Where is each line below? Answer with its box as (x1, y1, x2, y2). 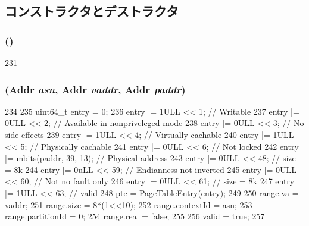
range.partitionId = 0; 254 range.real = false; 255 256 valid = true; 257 (5, 210, 265, 222)
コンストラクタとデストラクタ (5, 2, 179, 20)
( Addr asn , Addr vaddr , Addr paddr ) (5, 81, 186, 96)
